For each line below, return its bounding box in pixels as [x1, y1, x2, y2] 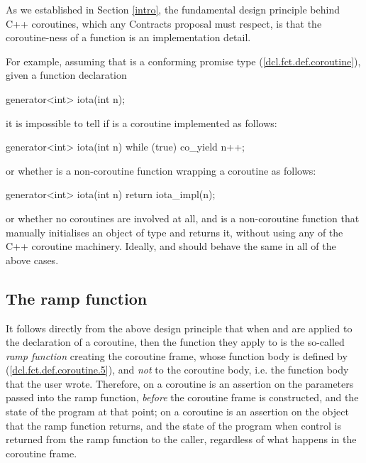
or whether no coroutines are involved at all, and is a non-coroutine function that [6, 210, 360, 225]
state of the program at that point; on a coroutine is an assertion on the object [6, 404, 349, 419]
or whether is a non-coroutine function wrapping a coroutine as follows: [6, 163, 316, 178]
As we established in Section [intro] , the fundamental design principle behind [6, 2, 340, 16]
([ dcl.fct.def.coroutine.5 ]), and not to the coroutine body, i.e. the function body [6, 362, 349, 377]
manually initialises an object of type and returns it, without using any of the [6, 224, 343, 239]
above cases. [6, 252, 59, 267]
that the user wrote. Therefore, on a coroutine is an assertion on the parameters [6, 376, 354, 391]
